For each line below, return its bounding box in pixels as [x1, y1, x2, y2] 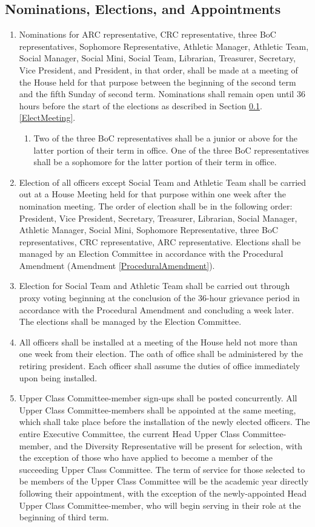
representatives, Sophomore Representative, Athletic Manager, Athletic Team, [19, 39, 309, 52]
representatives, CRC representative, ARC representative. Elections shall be [19, 235, 301, 248]
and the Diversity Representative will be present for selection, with [54, 439, 302, 452]
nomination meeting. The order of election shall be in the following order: [19, 199, 293, 212]
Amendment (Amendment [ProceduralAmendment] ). [19, 259, 215, 271]
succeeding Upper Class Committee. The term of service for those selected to [19, 463, 305, 475]
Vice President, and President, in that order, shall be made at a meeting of [19, 63, 298, 76]
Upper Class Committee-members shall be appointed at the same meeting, [19, 403, 296, 416]
